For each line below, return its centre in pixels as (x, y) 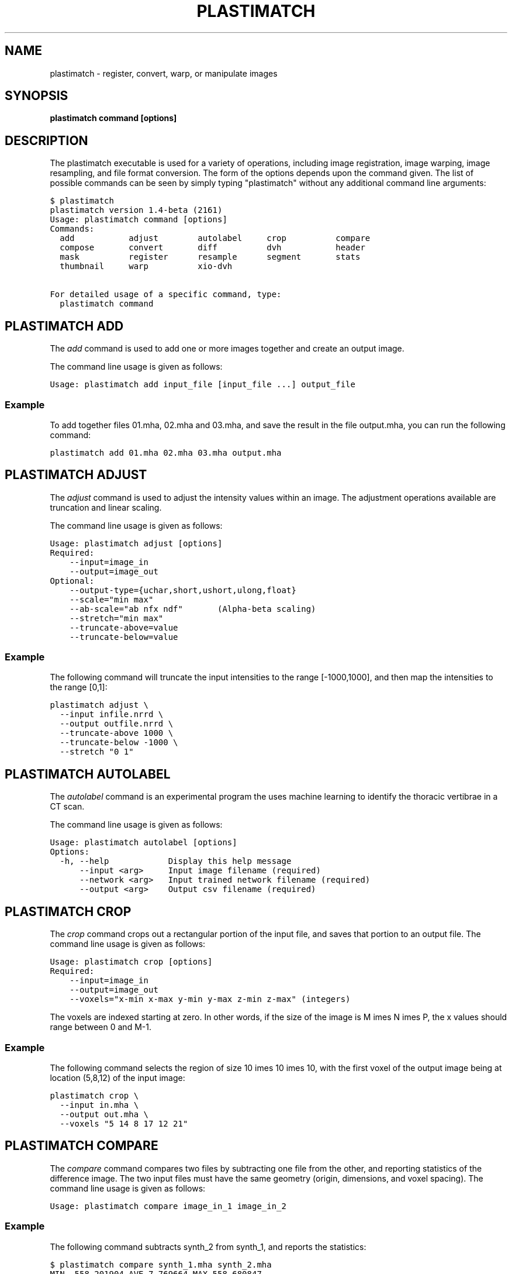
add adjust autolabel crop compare (215, 238)
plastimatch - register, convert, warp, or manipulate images (164, 73)
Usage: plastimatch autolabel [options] (143, 843)
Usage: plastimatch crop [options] (131, 962)
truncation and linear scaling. (106, 507)
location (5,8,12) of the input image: (117, 1077)
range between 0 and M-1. (101, 1027)
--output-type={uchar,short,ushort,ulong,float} (183, 590)
